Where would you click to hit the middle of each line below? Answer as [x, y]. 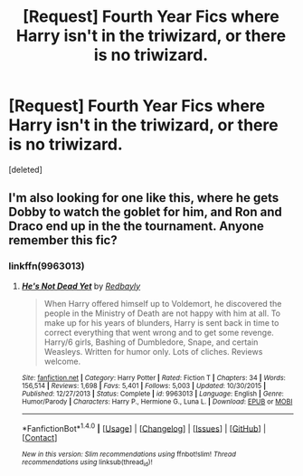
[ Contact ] [39, 438]
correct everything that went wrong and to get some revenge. [159, 332]
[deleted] [25, 169]
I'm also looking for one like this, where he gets [144, 198]
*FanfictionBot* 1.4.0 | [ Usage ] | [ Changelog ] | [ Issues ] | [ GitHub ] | [144, 427]
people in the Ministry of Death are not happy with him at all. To [162, 313]
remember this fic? [63, 240]
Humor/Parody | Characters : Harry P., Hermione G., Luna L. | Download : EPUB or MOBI [157, 401]
